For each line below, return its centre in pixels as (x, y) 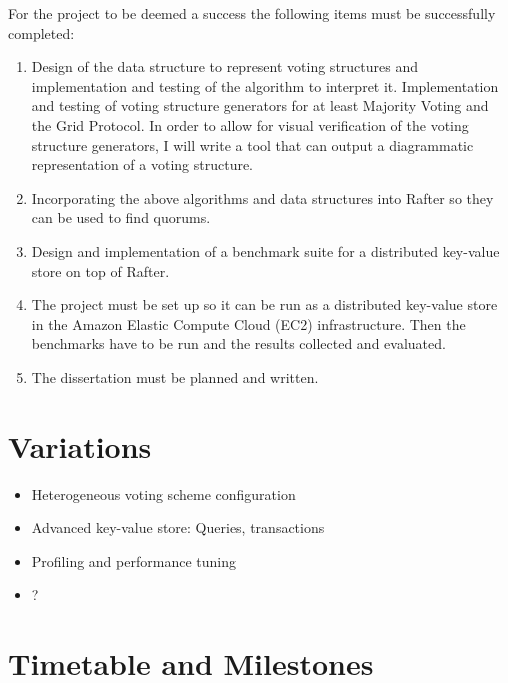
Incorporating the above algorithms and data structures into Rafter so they (262, 197)
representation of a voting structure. (142, 164)
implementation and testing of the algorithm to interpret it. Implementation (265, 85)
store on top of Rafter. (100, 270)
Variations (80, 445)
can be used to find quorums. (121, 217)
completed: (41, 32)
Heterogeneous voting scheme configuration (163, 493)
